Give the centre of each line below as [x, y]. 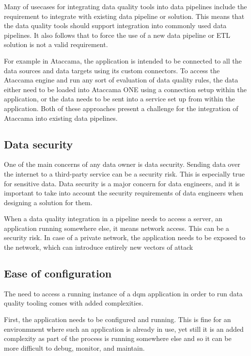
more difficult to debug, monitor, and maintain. [74, 348]
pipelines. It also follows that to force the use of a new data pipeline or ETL [117, 35]
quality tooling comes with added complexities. [74, 303]
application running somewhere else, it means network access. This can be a [117, 228]
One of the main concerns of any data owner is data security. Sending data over [122, 164]
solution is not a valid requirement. [56, 44]
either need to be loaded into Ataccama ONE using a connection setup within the [125, 89]
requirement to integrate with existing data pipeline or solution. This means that [124, 16]
